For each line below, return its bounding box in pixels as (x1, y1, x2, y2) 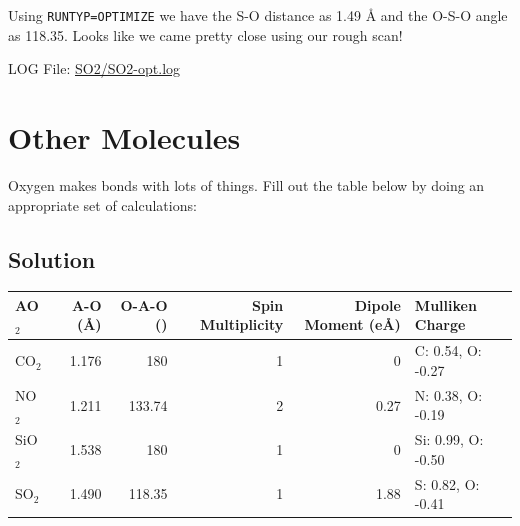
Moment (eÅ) (304, 314, 401, 335)
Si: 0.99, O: (414, 429, 484, 450)
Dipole (354, 294, 401, 315)
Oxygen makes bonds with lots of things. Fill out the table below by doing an (8, 174, 485, 195)
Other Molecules (8, 117, 241, 158)
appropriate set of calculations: (8, 194, 197, 215)
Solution (8, 243, 96, 274)
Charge (414, 314, 466, 335)
